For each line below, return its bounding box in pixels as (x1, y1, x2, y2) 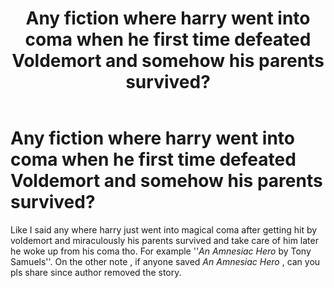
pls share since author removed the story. (10, 266, 182, 278)
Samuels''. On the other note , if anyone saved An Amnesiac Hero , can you (10, 255, 321, 267)
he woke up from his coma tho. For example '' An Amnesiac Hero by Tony (10, 245, 312, 257)
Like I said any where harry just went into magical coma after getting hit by (10, 223, 318, 236)
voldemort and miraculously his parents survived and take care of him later (10, 234, 319, 246)
